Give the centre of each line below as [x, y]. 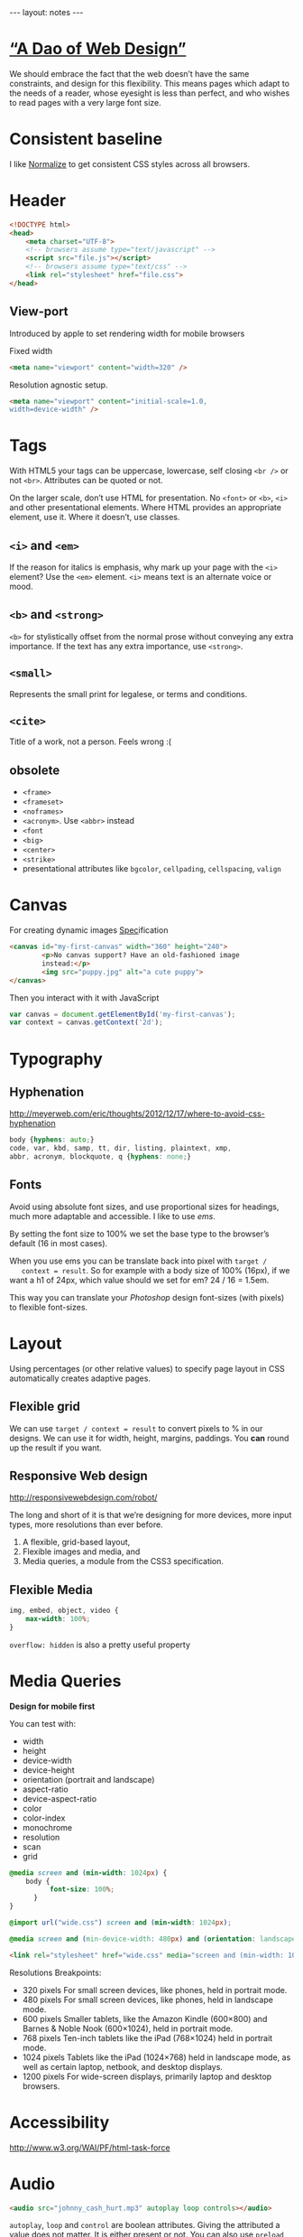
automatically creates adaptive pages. [80, 1378]
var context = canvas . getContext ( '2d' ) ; [87, 1022]
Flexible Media [51, 1590]
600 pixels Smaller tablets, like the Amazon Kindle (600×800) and [145, 2018]
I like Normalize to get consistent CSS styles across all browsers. [130, 163]
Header [37, 201]
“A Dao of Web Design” [98, 49]
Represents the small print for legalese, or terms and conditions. [129, 694]
